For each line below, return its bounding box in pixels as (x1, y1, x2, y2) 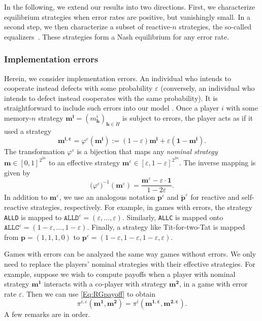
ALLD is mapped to (4, 211, 62, 222)
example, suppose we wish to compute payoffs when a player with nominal (4, 268, 236, 279)
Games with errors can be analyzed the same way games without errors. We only (4, 248, 256, 259)
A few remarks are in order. (4, 309, 90, 319)
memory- (4, 112, 32, 123)
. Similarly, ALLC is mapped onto (122, 211, 223, 222)
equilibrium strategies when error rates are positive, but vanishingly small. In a (4, 11, 250, 22)
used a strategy (4, 125, 52, 136)
